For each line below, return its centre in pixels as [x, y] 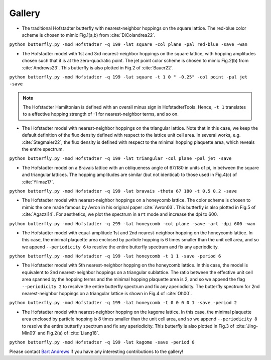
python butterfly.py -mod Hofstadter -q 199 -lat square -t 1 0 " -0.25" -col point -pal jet [128, 77]
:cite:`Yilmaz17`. [38, 182]
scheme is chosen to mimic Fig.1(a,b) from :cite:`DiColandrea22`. [89, 35]
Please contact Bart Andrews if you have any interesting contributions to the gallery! [96, 351]
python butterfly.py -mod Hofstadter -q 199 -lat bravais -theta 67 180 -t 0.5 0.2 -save [123, 191]
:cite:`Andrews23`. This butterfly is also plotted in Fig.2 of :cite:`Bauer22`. [98, 67]
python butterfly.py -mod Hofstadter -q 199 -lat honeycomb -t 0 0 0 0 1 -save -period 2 [123, 303]
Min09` [29, 333]
